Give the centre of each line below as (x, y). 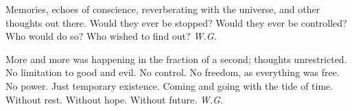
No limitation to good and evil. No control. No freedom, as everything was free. (173, 72)
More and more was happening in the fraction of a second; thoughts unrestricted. (176, 59)
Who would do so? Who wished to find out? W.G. (111, 36)
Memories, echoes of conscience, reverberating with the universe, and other (163, 9)
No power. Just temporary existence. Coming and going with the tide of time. (169, 85)
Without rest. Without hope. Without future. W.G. (115, 99)
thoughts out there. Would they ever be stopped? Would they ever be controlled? (176, 22)
